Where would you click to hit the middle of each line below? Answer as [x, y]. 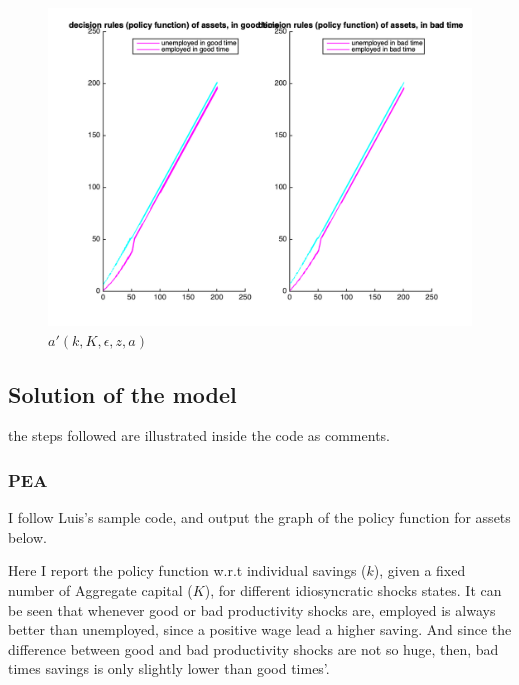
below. [27, 536]
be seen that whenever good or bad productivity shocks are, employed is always [252, 609]
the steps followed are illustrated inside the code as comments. [199, 435]
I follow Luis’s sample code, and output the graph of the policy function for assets [259, 517]
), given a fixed [419, 570]
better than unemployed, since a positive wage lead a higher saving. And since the [260, 629]
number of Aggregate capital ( [100, 589]
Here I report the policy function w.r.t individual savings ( [187, 570]
